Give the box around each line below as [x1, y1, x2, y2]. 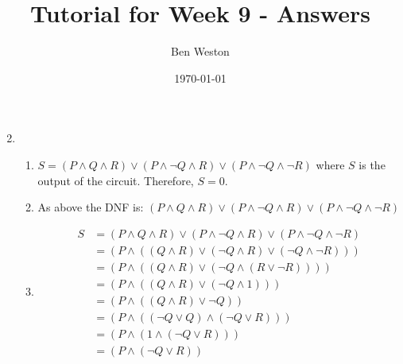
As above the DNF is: [37, 199, 144, 215]
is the [358, 156, 386, 172]
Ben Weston [171, 43, 230, 60]
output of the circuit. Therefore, [37, 172, 194, 188]
